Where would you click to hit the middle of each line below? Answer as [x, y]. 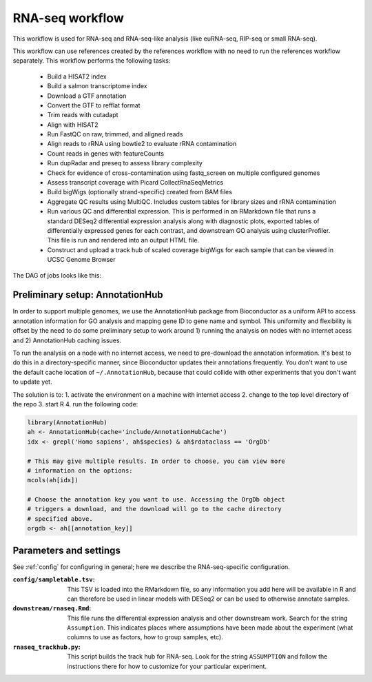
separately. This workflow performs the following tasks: [92, 61]
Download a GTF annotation [87, 96]
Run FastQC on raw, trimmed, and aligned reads [115, 134]
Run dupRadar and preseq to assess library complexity [125, 163]
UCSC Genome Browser [82, 260]
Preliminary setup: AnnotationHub [88, 295]
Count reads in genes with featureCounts [106, 153]
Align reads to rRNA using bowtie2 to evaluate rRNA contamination [142, 144]
